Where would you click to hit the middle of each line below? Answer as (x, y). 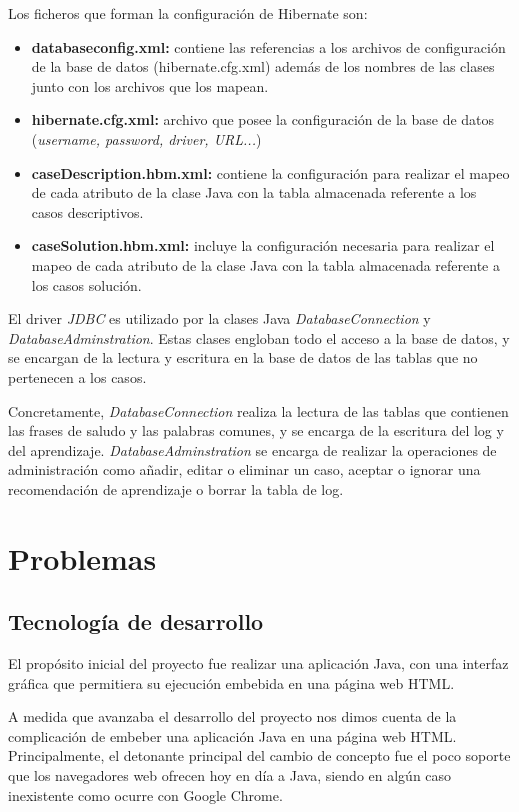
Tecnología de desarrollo (136, 621)
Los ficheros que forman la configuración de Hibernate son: (188, 13)
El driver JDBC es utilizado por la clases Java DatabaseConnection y (219, 318)
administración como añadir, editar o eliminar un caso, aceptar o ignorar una (244, 469)
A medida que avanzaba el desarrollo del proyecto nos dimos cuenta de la (232, 716)
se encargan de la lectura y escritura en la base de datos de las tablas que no (243, 357)
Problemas (82, 557)
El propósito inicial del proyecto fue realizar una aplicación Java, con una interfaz (258, 663)
